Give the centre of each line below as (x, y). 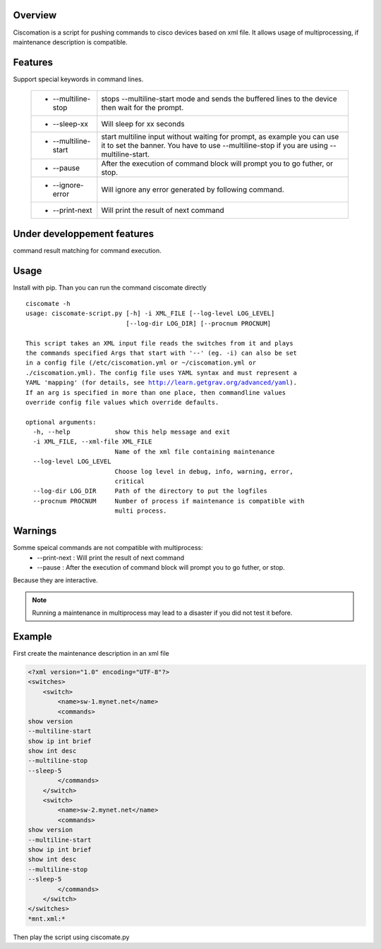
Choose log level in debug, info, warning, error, (204, 471)
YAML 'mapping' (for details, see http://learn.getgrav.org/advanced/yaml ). (162, 383)
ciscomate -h (48, 304)
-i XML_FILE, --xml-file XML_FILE (92, 442)
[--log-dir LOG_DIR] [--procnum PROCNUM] (199, 323)
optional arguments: (61, 422)
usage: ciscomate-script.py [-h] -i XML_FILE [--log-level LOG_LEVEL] (150, 313)
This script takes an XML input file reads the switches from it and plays (159, 343)
